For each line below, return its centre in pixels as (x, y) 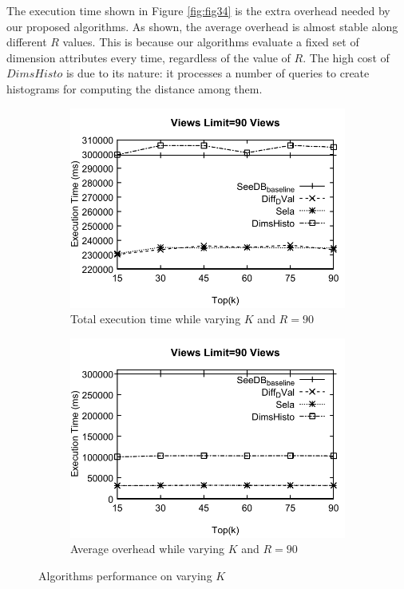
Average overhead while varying (148, 549)
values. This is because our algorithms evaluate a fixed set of (211, 42)
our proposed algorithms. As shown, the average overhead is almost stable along (202, 26)
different (27, 42)
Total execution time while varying (156, 319)
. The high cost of (346, 57)
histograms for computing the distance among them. (135, 88)
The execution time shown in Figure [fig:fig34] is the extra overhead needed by (198, 10)
